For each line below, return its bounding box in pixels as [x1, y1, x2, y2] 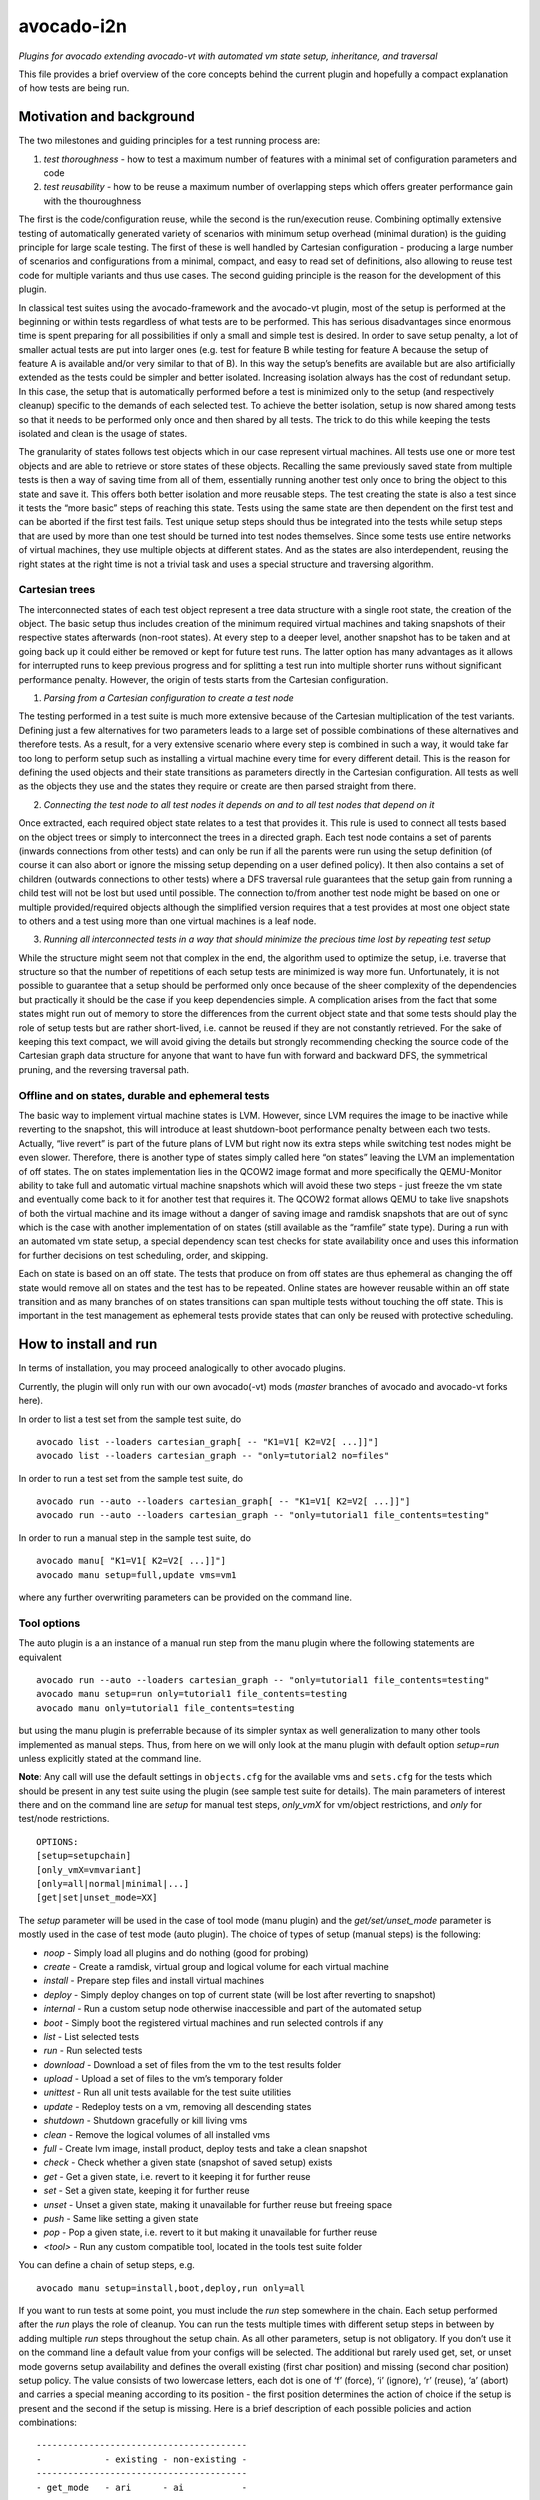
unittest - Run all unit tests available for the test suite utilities [43, 2086, 292, 2099]
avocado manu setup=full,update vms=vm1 [36, 1569, 237, 1580]
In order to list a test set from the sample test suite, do [18, 1413, 242, 1425]
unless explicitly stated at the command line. [18, 1752, 202, 1764]
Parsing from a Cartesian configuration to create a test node [43, 692, 294, 704]
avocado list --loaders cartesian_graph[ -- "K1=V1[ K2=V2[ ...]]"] [36, 1436, 379, 1447]
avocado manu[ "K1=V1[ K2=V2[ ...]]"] [36, 1555, 227, 1567]
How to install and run [18, 1336, 158, 1353]
